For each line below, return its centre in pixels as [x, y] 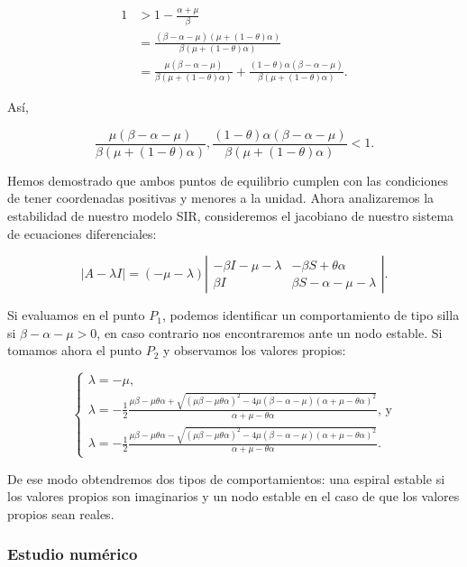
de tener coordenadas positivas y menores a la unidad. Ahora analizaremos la [221, 198]
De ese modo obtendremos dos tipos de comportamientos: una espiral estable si [226, 478]
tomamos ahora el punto [75, 350]
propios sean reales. [61, 513]
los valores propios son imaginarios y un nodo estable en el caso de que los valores [233, 496]
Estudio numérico [73, 554]
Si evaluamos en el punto [76, 315]
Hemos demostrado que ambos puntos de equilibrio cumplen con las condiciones [228, 180]
